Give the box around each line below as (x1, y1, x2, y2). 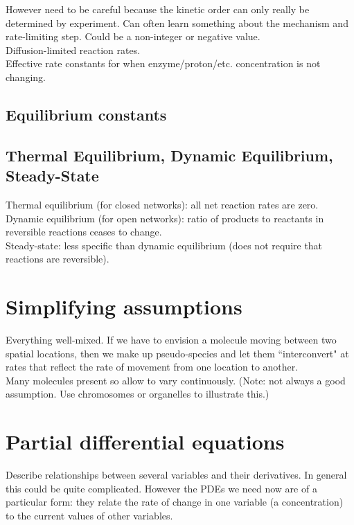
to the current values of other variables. (6, 508, 173, 522)
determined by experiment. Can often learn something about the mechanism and (6, 15, 348, 30)
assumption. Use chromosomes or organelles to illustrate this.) (6, 386, 269, 401)
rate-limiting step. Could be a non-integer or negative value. (6, 29, 260, 44)
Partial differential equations (6, 427, 285, 456)
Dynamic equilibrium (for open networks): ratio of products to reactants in (6, 211, 324, 225)
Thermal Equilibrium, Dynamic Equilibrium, (6, 144, 333, 166)
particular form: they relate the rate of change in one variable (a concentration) (6, 495, 344, 509)
